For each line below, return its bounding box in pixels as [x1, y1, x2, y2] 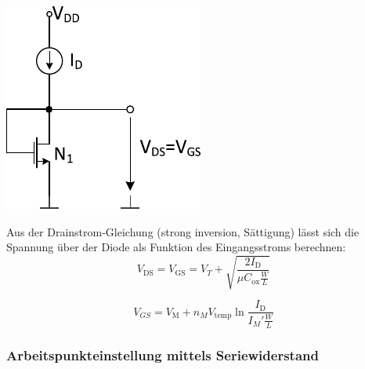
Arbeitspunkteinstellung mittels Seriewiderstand [6, 345, 319, 364]
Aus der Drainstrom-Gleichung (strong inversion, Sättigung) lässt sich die [6, 223, 360, 239]
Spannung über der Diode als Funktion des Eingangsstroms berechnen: [6, 239, 346, 255]
